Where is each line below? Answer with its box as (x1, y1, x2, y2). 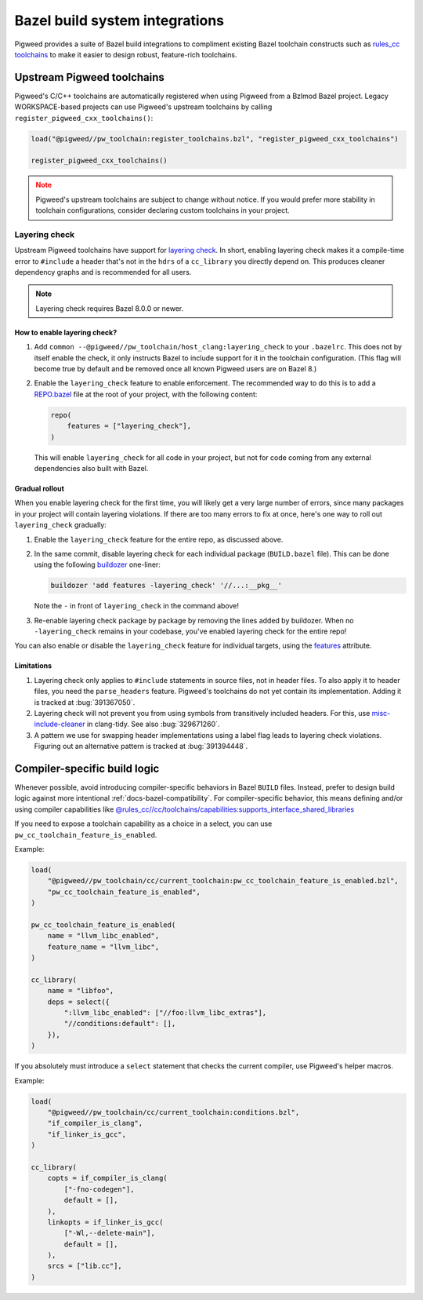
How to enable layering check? (14, 327, 117, 337)
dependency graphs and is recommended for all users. (14, 268, 192, 277)
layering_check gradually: (14, 520, 107, 530)
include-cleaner (34, 719, 85, 729)
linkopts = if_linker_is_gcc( (47, 1218, 164, 1226)
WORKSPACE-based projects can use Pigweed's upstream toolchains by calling (14, 102, 273, 111)
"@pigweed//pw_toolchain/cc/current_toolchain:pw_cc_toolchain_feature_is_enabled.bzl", (47, 876, 399, 886)
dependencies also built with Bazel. (34, 463, 149, 473)
